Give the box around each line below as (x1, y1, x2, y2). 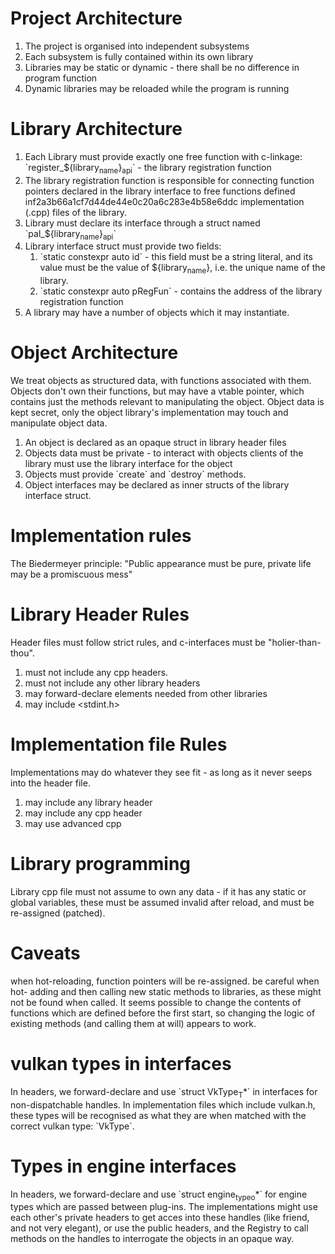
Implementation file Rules (10, 733, 228, 756)
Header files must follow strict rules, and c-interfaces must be (10, 637, 266, 649)
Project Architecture (10, 7, 183, 30)
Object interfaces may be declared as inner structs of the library (24, 479, 290, 491)
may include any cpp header (24, 807, 143, 819)
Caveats (10, 942, 81, 965)
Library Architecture (10, 118, 183, 141)
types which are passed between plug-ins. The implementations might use (10, 1201, 318, 1213)
